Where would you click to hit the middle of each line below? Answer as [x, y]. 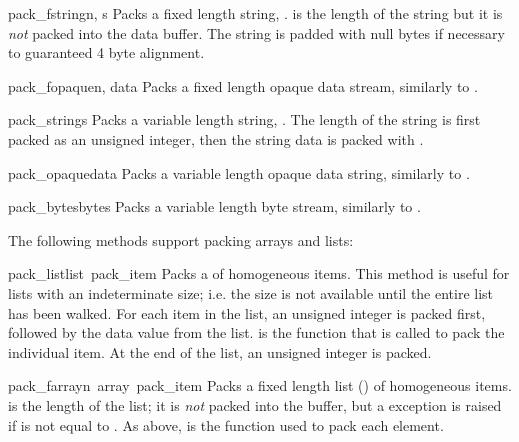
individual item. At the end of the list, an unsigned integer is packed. [220, 351]
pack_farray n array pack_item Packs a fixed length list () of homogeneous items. [260, 385]
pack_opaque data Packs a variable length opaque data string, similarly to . [239, 172]
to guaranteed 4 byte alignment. [106, 52]
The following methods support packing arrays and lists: [181, 239]
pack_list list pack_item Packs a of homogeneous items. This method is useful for [259, 273]
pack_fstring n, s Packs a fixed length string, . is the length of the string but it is [255, 13]
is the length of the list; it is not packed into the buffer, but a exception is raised [255, 404]
